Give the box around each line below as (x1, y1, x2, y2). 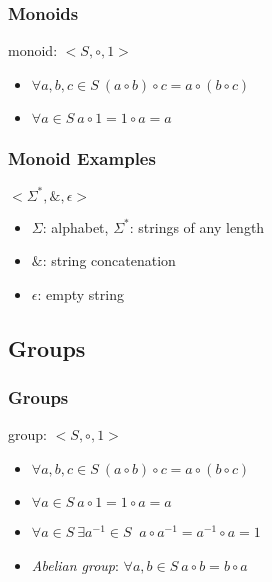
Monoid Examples (8, 145, 156, 170)
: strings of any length (129, 216, 265, 237)
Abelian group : (31, 554, 119, 575)
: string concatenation (42, 250, 176, 271)
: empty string (37, 283, 124, 304)
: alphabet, (42, 216, 109, 237)
